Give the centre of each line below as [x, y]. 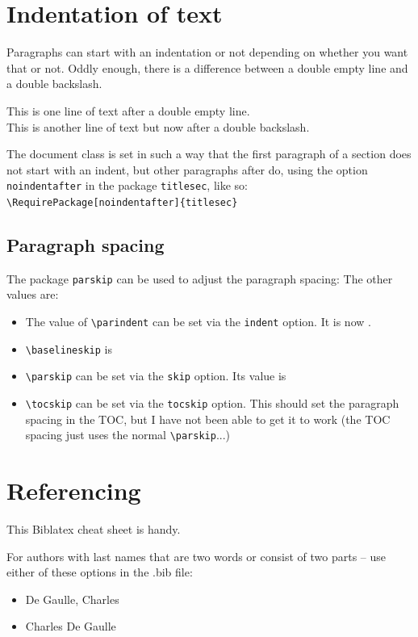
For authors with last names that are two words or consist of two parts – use [196, 556]
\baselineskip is [69, 348]
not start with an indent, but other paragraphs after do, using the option [187, 169]
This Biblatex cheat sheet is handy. [94, 529]
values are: [33, 294]
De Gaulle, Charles [72, 599]
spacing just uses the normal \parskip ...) [128, 435]
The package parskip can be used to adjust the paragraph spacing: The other [200, 278]
